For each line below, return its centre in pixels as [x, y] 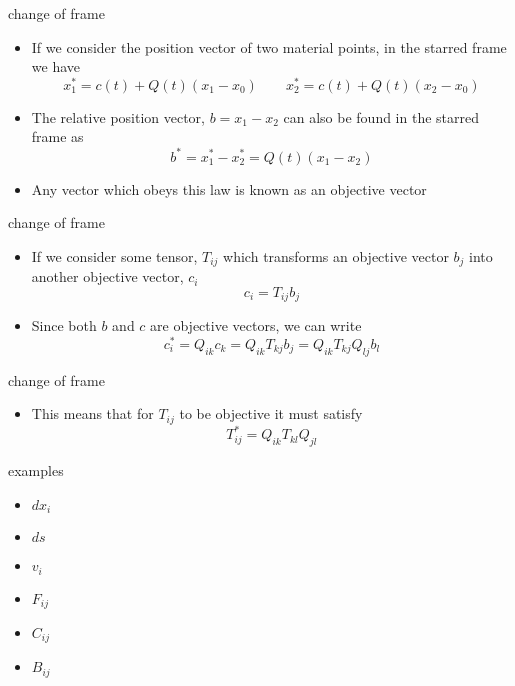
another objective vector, [107, 276]
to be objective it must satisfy [271, 413]
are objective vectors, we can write [256, 325]
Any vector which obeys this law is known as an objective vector [229, 188]
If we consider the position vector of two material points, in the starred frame [269, 46]
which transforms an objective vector [336, 255]
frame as [57, 136]
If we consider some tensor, [114, 255]
